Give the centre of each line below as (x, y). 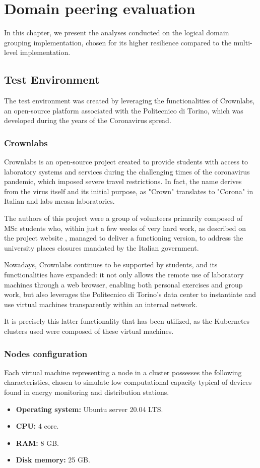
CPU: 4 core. (37, 426)
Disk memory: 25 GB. (53, 460)
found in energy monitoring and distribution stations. (87, 392)
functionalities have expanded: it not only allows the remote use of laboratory (124, 275)
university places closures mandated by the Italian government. (102, 247)
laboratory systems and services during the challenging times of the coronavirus (127, 171)
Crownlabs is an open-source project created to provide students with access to (126, 162)
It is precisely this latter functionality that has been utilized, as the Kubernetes (127, 321)
